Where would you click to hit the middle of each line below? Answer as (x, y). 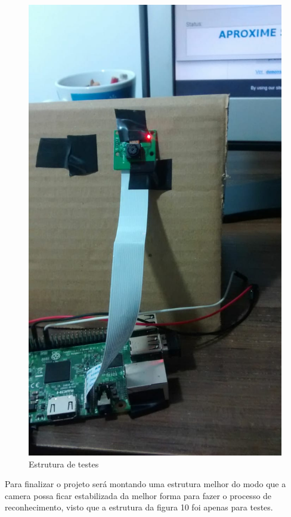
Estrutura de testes (64, 464)
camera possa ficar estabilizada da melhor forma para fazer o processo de (138, 495)
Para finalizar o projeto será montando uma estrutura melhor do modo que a (145, 484)
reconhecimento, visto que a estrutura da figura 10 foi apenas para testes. (139, 507)
